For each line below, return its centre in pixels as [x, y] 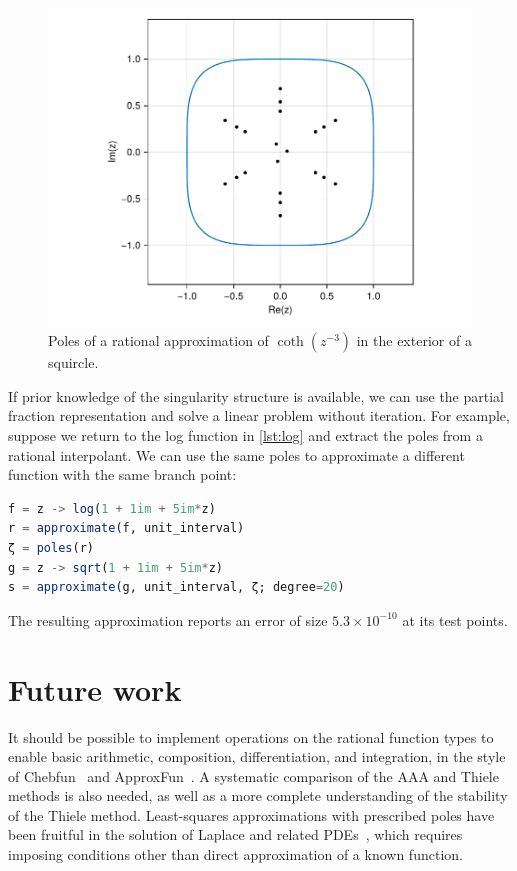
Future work [95, 688]
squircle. [73, 362]
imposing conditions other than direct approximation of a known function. [235, 854]
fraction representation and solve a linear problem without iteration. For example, [259, 415]
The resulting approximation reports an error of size [168, 619]
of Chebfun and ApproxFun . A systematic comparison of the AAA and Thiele [253, 775]
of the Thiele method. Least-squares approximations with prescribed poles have [251, 814]
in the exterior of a [414, 340]
